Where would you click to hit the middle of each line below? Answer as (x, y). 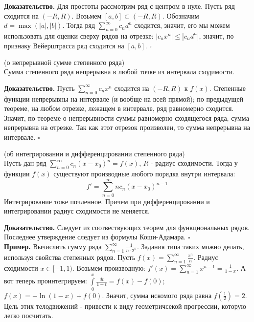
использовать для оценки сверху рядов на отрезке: (79, 35)
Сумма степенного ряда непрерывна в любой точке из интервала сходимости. (119, 72)
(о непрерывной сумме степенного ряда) (64, 62)
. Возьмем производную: (109, 268)
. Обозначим (181, 15)
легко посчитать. (29, 315)
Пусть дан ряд (25, 163)
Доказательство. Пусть (39, 88)
